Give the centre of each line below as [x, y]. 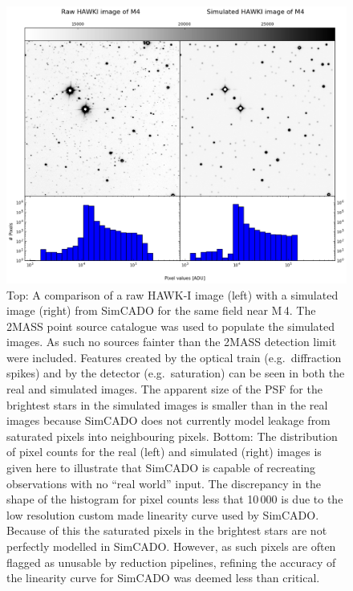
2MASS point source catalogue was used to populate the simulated [171, 326]
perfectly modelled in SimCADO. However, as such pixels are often [171, 546]
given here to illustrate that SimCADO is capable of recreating [161, 468]
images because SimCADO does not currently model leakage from [168, 420]
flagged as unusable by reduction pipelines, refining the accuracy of [171, 562]
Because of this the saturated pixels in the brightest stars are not [167, 530]
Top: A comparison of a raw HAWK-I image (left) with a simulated [172, 294]
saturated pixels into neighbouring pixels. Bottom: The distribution [172, 436]
